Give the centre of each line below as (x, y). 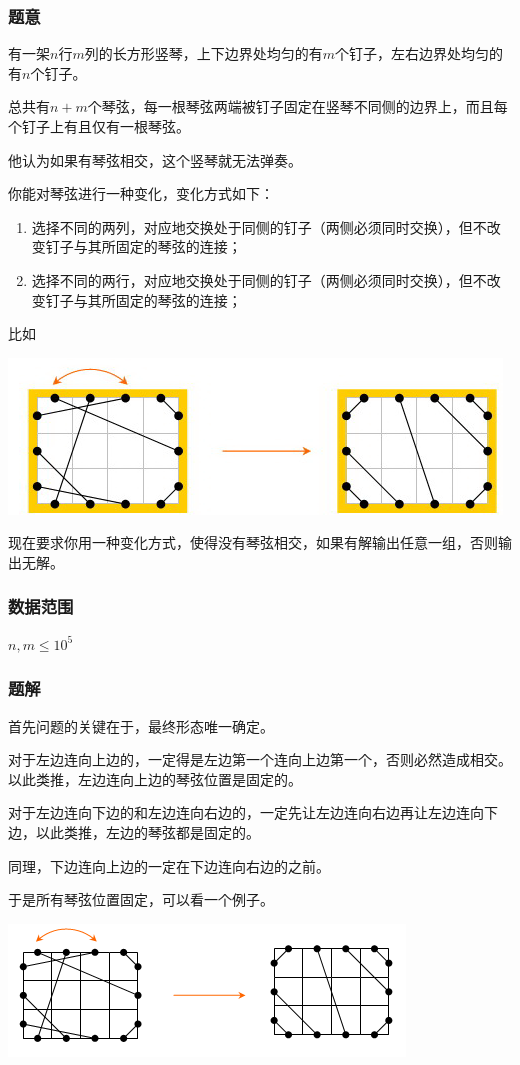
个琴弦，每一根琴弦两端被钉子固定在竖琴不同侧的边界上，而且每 (297, 106)
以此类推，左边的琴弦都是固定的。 (147, 831)
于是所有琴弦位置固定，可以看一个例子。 (141, 899)
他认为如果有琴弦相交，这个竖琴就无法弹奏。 (155, 159)
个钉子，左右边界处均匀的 (419, 53)
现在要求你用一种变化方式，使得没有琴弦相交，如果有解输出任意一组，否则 (253, 542)
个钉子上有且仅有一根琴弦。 (99, 126)
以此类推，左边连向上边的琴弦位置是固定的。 (155, 778)
